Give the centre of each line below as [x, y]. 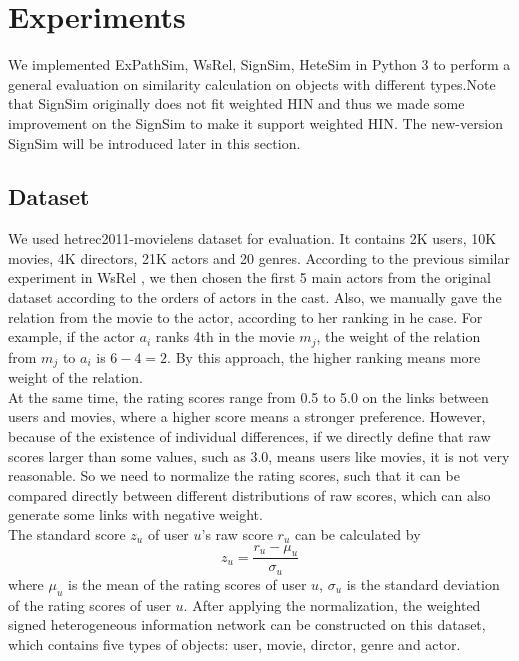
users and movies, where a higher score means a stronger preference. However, [247, 416]
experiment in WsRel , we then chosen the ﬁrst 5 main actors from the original [249, 277]
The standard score [67, 533]
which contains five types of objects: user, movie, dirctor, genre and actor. [234, 643]
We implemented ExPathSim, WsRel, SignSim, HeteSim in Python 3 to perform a [259, 64]
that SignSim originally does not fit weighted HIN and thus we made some [236, 103]
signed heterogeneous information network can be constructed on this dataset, [247, 624]
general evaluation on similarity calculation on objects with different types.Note [252, 83]
